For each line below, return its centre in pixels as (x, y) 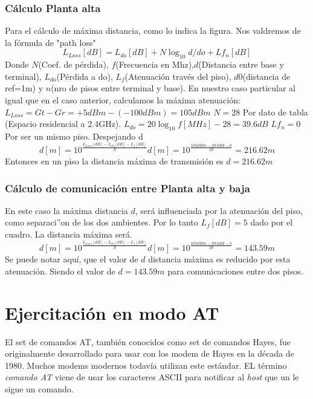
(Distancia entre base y (241, 64)
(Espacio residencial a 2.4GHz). (63, 124)
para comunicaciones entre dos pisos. (235, 271)
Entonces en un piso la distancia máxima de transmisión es (114, 161)
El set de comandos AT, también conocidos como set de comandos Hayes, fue (148, 341)
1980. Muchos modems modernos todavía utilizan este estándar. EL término (146, 365)
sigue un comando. (39, 388)
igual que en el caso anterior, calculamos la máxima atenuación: (123, 99)
